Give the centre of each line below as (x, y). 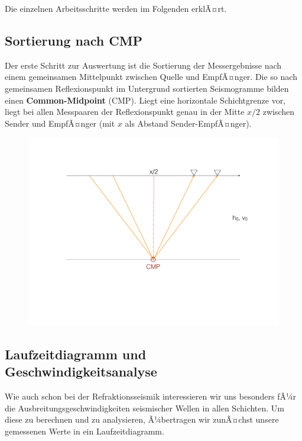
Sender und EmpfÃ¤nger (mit (60, 123)
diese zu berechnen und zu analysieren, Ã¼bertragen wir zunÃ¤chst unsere (142, 419)
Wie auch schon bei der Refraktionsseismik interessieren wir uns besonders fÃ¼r (150, 396)
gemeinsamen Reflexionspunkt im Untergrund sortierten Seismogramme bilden (147, 88)
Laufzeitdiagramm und (76, 354)
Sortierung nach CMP (74, 40)
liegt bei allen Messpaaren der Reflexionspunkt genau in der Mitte (125, 112)
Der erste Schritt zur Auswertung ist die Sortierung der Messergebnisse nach (143, 65)
